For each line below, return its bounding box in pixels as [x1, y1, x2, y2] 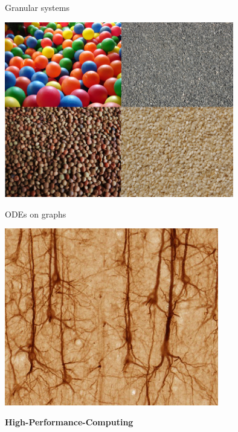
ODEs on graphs [5, 207, 66, 220]
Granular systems [5, 1, 69, 13]
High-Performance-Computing [5, 416, 133, 428]
